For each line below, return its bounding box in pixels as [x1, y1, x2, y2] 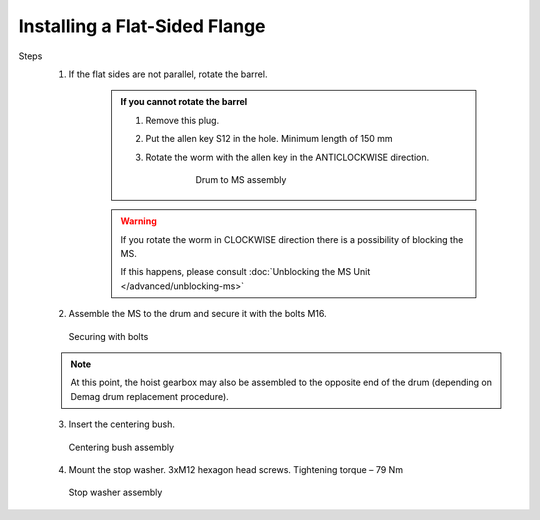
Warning [120, 215, 157, 227]
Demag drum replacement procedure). [70, 390, 229, 402]
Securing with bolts [68, 330, 149, 342]
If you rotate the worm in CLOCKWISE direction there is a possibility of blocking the [120, 233, 464, 245]
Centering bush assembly [68, 441, 175, 453]
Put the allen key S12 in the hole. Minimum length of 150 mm [145, 133, 394, 145]
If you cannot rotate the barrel [120, 96, 248, 108]
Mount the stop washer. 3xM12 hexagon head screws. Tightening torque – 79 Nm [68, 463, 404, 475]
